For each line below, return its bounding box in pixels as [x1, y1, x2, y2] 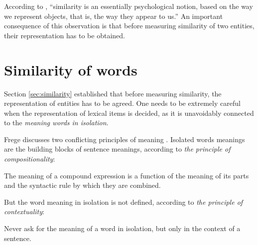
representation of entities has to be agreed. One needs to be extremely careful [4, 98, 241, 108]
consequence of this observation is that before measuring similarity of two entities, [4, 20, 255, 31]
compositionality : [4, 154, 55, 164]
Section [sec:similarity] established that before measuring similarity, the [4, 88, 222, 98]
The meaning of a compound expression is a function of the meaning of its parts [4, 170, 249, 180]
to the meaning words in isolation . [4, 117, 109, 128]
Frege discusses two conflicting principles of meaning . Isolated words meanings [4, 134, 245, 144]
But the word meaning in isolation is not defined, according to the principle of [4, 196, 243, 207]
